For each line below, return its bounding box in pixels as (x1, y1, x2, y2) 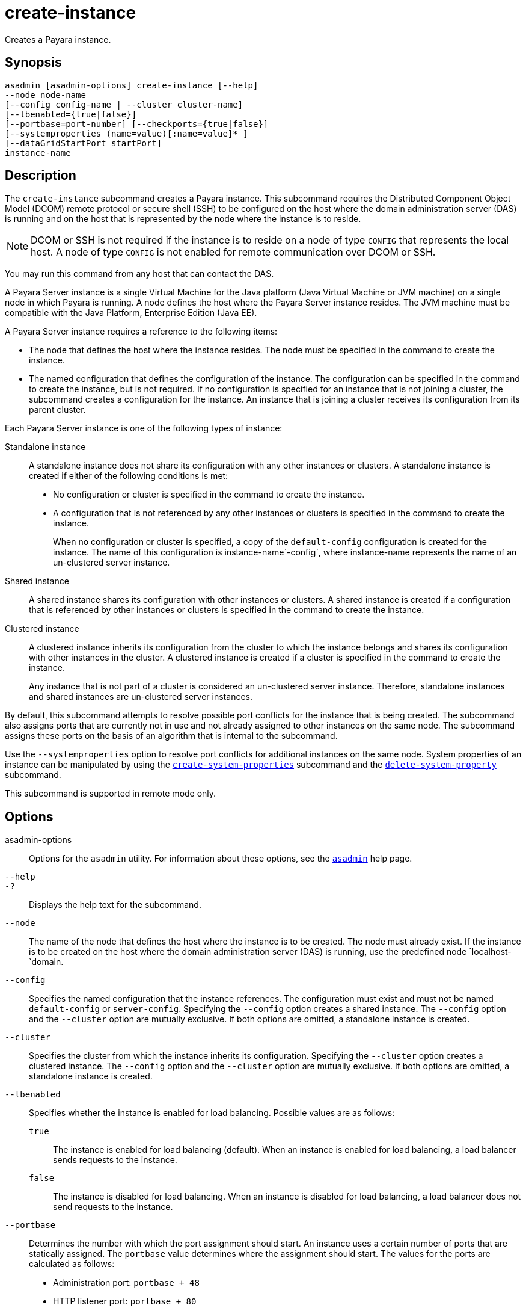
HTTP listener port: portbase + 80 (53, 1296, 197, 1307)
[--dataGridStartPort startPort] (5, 138, 162, 148)
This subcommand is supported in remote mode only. (5, 788, 216, 799)
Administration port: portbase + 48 (53, 1277, 200, 1288)
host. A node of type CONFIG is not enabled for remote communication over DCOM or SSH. (31, 246, 436, 259)
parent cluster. (29, 404, 86, 415)
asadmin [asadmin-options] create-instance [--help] (5, 80, 258, 90)
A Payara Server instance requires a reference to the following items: (5, 326, 278, 337)
